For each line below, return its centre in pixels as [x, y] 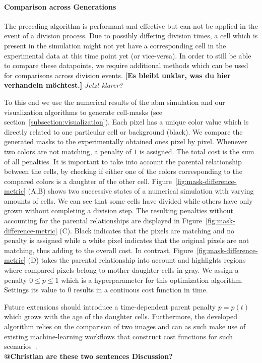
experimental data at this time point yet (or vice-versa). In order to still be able [128, 55]
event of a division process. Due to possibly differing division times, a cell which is [131, 36]
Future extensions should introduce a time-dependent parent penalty [110, 306]
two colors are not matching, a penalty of [68, 151]
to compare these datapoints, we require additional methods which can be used [126, 65]
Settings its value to [35, 290]
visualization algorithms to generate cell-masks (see [83, 112]
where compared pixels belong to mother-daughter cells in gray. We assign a [121, 270]
